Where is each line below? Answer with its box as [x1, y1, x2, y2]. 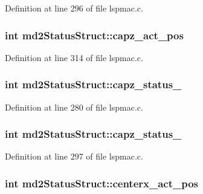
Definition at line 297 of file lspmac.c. [5, 150, 143, 163]
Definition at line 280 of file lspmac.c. [5, 100, 143, 113]
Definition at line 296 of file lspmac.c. [5, 2, 143, 14]
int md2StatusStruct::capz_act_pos [5, 27, 184, 42]
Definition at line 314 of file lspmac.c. [5, 51, 143, 63]
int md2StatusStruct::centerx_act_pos [5, 175, 199, 190]
